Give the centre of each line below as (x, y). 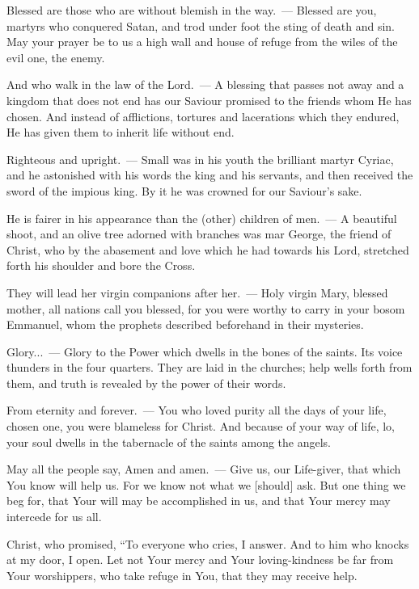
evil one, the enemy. (56, 57)
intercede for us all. (54, 517)
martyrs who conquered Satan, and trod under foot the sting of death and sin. (201, 25)
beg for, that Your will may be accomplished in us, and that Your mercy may (199, 501)
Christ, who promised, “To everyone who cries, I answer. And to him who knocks (208, 543)
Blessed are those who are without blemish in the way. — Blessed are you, (192, 10)
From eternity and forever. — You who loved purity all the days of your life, (197, 410)
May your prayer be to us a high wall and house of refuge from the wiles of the (202, 42)
